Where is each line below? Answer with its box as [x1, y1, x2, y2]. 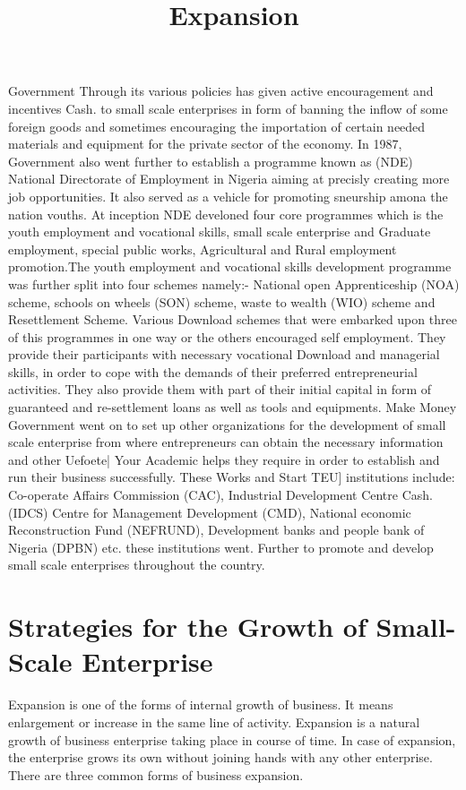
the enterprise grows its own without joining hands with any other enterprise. [8, 748, 433, 767]
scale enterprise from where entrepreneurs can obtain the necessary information [8, 433, 444, 451]
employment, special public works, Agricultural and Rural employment [8, 239, 397, 258]
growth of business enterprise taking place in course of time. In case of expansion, [8, 730, 456, 749]
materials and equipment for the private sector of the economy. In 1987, [8, 134, 402, 153]
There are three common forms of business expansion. [8, 765, 304, 784]
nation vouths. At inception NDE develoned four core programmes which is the [8, 204, 444, 223]
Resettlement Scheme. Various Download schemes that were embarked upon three [8, 310, 457, 329]
